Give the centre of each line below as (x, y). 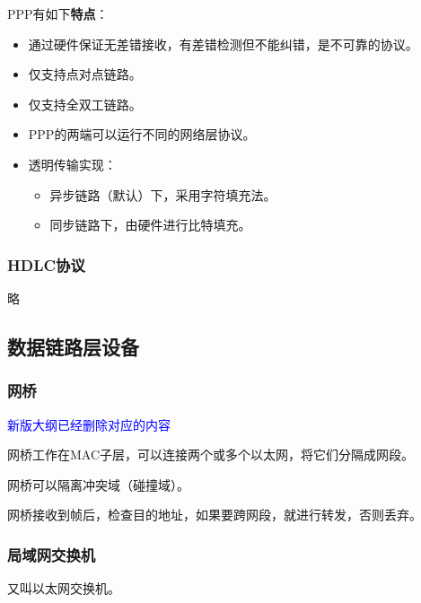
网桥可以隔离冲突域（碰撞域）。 (98, 484)
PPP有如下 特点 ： (58, 13)
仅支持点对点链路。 (85, 74)
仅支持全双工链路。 (85, 104)
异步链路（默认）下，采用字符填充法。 (163, 194)
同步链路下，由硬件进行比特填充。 (150, 225)
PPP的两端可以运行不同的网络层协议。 (142, 134)
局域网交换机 (52, 554)
